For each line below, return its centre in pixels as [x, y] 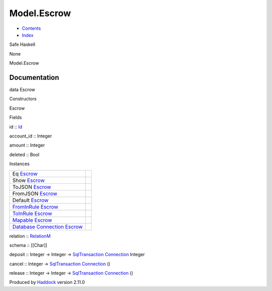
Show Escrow [28, 180]
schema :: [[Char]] [28, 245]
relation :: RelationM [30, 236]
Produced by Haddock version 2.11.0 [47, 282]
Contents [31, 28]
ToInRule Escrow [32, 213]
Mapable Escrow [32, 220]
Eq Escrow [25, 173]
